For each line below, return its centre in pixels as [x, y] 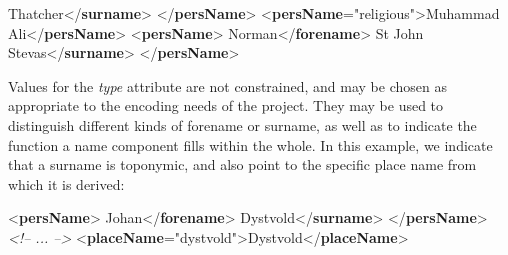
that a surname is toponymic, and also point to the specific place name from [242, 164]
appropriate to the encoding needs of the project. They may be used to [226, 105]
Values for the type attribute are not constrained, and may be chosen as [227, 85]
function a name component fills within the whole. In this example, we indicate [250, 144]
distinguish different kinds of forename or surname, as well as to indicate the [242, 124]
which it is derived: [66, 183]
